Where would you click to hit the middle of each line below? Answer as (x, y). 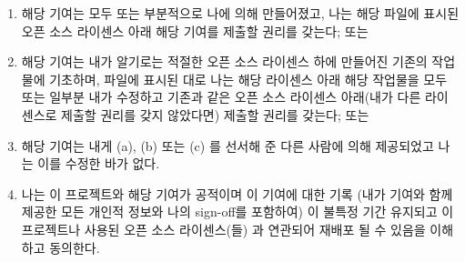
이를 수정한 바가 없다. (99, 163)
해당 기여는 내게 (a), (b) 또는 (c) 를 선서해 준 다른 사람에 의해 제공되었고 (227, 145)
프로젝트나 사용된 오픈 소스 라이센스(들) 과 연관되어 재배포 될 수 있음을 (223, 229)
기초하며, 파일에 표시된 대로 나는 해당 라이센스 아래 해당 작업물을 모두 (248, 79)
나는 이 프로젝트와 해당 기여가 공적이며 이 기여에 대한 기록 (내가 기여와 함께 (237, 193)
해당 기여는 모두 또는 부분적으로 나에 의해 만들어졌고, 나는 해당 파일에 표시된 (240, 13)
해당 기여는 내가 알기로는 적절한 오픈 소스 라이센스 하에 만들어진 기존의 (224, 61)
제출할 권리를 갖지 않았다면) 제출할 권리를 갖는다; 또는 (215, 114)
